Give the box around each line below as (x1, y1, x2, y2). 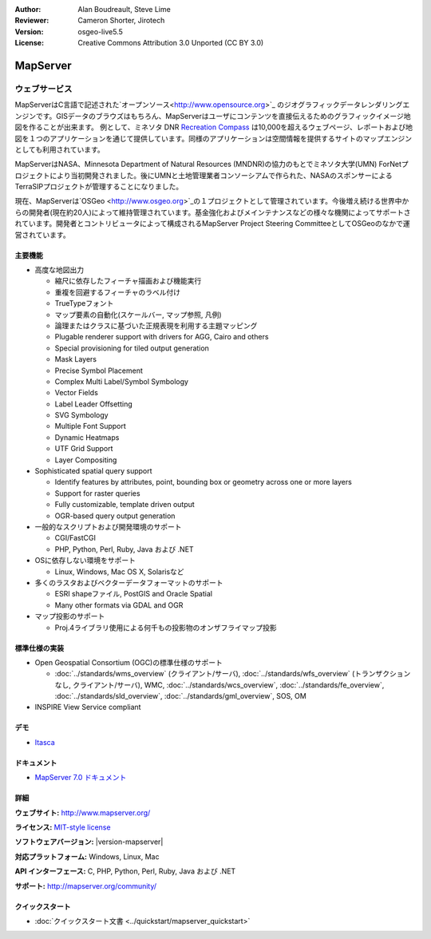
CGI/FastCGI (54, 533, 96, 543)
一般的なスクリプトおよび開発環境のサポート (34, 522, 182, 531)
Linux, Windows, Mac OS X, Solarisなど (54, 567, 184, 576)
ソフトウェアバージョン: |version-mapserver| (14, 837, 164, 846)
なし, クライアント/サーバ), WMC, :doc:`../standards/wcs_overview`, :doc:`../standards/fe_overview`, (54, 679, 385, 690)
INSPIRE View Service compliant (34, 703, 141, 712)
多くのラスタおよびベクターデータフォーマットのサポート (34, 577, 223, 587)
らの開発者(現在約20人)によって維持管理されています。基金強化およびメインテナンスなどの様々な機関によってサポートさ (14, 208, 411, 217)
